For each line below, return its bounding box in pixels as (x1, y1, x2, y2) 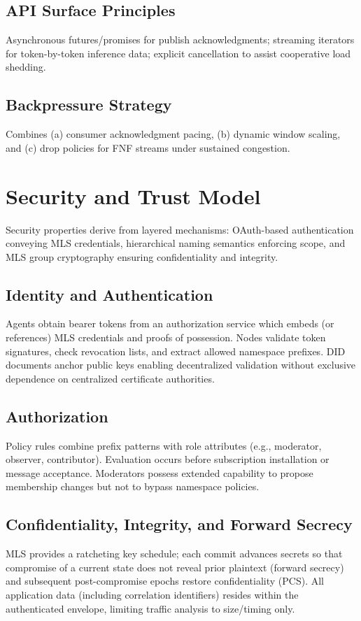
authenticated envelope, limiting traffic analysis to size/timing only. (6, 601, 295, 615)
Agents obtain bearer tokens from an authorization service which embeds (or (6, 316, 334, 331)
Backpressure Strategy (6, 94, 172, 115)
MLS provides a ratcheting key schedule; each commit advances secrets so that (6, 546, 343, 561)
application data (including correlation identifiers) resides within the (6, 587, 299, 602)
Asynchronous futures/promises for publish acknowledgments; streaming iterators (6, 32, 355, 47)
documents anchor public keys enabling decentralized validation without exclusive (6, 357, 356, 372)
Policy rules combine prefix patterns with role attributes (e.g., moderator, (6, 438, 322, 452)
